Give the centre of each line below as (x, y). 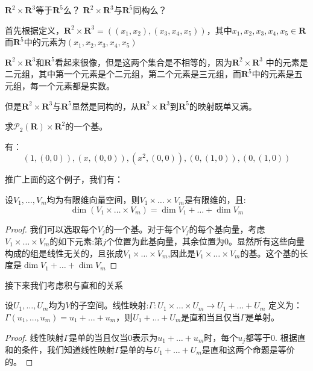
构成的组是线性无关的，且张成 (64, 253)
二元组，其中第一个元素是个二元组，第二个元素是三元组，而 (123, 74)
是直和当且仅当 (211, 316)
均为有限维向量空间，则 (93, 199)
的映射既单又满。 (223, 106)
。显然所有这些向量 (266, 241)
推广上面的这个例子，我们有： (64, 179)
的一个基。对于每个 (143, 229)
